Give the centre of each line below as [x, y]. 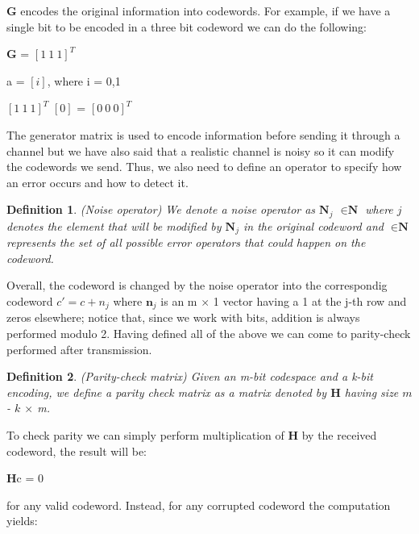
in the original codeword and [313, 225]
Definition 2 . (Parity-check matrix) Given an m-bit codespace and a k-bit [190, 376]
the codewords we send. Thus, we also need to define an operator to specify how [204, 167]
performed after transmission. [79, 349]
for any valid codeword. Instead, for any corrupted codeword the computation [199, 505]
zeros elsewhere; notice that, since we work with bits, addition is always [183, 317]
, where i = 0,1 [84, 80]
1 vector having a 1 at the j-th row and [310, 301]
